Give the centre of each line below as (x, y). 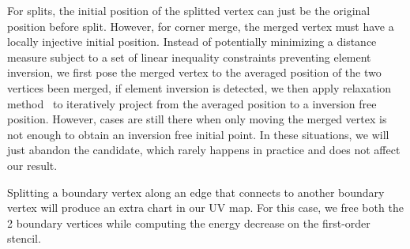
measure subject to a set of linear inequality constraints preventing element (189, 57)
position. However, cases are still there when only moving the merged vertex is (197, 119)
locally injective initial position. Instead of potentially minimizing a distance (192, 41)
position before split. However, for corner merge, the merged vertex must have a (201, 26)
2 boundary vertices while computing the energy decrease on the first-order (189, 223)
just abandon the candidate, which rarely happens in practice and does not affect (204, 150)
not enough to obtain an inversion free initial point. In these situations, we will (198, 134)
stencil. (24, 238)
